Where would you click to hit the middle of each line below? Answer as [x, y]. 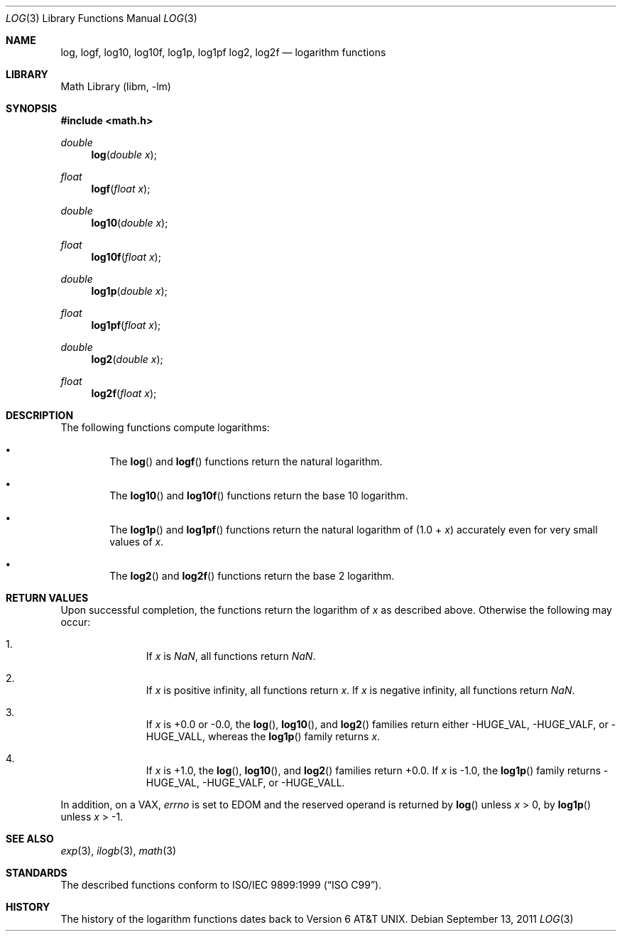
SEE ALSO [30, 839]
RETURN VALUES [47, 598]
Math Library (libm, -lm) [116, 86]
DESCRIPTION [40, 415]
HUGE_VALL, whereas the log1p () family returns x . [263, 736]
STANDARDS [37, 873]
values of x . [137, 542]
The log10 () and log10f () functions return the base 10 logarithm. [259, 495]
